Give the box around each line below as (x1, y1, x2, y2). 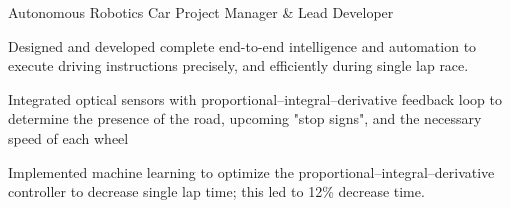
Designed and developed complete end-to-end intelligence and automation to (8, 35, 477, 56)
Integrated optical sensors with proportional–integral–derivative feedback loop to (8, 88, 503, 109)
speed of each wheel (8, 127, 129, 148)
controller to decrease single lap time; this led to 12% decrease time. (8, 181, 425, 202)
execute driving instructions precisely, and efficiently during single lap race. (8, 55, 469, 76)
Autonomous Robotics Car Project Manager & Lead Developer (8, 2, 394, 22)
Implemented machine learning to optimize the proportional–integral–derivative (8, 161, 495, 182)
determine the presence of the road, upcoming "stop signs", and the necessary (8, 108, 482, 129)
